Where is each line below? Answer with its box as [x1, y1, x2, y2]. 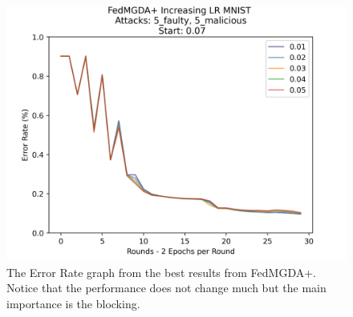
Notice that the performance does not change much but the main [6, 279, 327, 296]
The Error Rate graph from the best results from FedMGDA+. [6, 263, 317, 280]
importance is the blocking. [6, 295, 140, 311]
